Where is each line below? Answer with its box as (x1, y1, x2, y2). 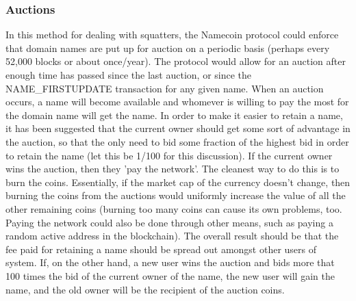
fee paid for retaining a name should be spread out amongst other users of (5, 241, 317, 256)
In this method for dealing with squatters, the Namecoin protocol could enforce (5, 27, 339, 42)
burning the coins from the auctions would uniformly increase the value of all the (5, 188, 346, 202)
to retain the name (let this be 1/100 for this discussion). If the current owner (5, 148, 333, 162)
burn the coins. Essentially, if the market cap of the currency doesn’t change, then (5, 174, 351, 189)
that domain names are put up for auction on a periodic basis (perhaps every (5, 40, 330, 55)
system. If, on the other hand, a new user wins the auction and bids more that (5, 255, 335, 270)
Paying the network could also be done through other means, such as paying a (5, 215, 333, 229)
